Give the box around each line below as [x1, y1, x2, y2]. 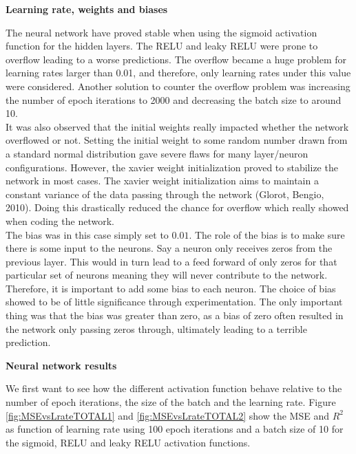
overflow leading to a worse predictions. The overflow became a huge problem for [6, 52, 347, 66]
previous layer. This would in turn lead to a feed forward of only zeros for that [6, 254, 337, 268]
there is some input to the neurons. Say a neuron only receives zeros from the [6, 241, 333, 255]
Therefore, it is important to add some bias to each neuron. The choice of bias [6, 281, 336, 295]
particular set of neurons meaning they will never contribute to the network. [6, 268, 328, 282]
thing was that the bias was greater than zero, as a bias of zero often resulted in [6, 308, 344, 323]
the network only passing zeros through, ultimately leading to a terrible [6, 321, 307, 336]
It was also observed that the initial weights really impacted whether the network [6, 119, 349, 133]
